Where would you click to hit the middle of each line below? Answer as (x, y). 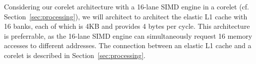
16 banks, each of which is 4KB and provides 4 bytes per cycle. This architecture (127, 26)
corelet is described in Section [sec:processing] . (75, 55)
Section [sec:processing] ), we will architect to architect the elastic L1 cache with (126, 16)
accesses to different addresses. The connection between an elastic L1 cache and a (128, 45)
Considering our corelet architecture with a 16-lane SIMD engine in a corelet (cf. (127, 6)
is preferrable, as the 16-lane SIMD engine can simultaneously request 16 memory (128, 35)
